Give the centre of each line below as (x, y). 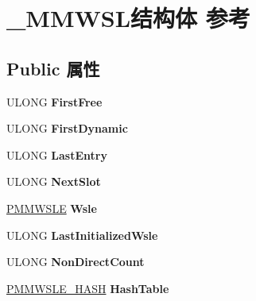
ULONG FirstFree (54, 101)
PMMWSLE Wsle (52, 208)
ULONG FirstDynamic (67, 128)
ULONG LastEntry (57, 154)
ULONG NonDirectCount (76, 262)
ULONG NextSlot (54, 181)
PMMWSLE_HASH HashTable (88, 288)
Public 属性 (53, 68)
